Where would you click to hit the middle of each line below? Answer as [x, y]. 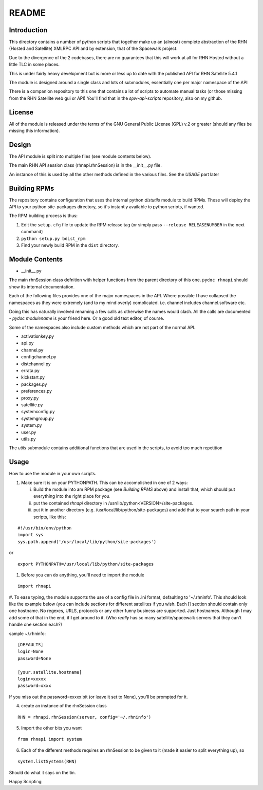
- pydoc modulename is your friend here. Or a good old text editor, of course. [87, 318]
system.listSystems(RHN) [47, 762]
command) [32, 232]
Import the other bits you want [52, 728]
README [27, 13]
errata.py [30, 371]
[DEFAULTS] [31, 645]
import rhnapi [34, 586]
